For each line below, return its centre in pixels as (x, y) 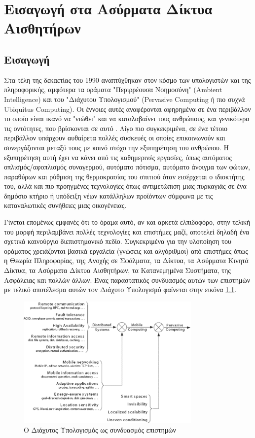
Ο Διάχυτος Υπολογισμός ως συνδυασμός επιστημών (100, 430)
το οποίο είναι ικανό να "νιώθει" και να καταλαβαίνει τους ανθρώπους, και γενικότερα (127, 118)
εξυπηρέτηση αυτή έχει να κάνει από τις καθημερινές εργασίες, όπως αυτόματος (118, 157)
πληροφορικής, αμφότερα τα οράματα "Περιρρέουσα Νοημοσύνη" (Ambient (113, 89)
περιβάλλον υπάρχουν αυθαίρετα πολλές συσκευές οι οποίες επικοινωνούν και (115, 138)
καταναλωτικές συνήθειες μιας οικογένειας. (65, 205)
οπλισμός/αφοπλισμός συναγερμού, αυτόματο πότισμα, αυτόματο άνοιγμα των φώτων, (127, 167)
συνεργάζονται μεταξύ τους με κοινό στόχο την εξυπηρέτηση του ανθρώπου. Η (116, 147)
